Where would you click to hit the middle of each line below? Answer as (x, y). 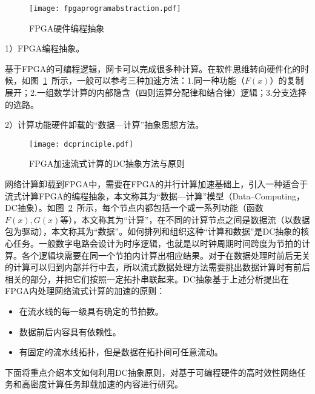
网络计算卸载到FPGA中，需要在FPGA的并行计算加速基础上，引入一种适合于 (157, 184)
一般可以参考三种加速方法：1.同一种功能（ (161, 80)
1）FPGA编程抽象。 (45, 48)
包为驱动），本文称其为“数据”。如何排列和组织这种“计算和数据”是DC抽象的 (153, 231)
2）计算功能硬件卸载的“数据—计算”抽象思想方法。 (104, 125)
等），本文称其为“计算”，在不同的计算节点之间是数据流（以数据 (185, 219)
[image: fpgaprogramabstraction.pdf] (105, 8)
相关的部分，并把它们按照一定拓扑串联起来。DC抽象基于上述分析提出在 (147, 279)
